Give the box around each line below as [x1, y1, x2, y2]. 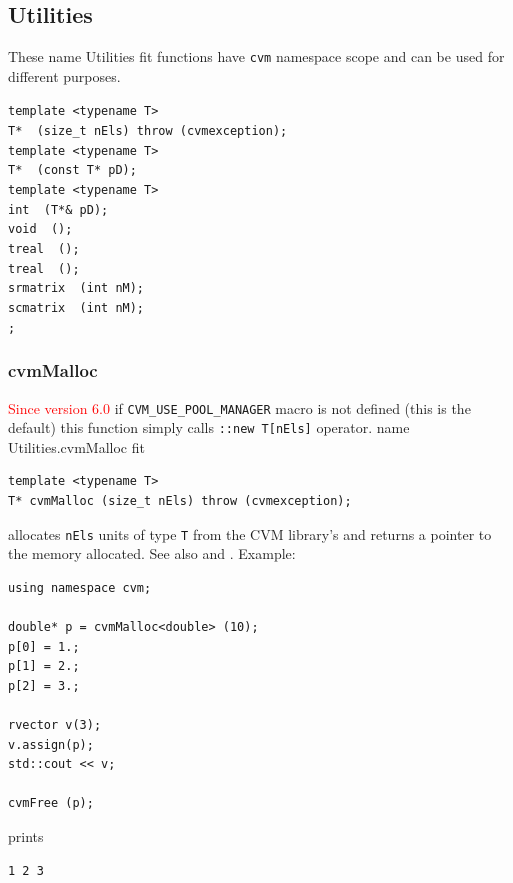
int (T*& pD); [8, 202, 109, 217]
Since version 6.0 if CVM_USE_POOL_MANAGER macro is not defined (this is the [8, 397, 471, 418]
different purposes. [8, 65, 121, 86]
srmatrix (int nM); [8, 281, 145, 296]
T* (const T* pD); [8, 163, 137, 178]
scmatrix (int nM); [8, 301, 145, 316]
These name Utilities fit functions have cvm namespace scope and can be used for [8, 46, 505, 67]
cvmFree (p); [8, 796, 94, 811]
